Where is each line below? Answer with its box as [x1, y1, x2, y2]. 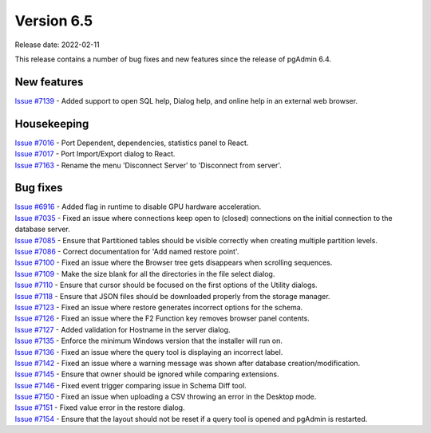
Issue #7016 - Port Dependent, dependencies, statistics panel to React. [14, 138, 249, 148]
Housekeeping [14, 116, 89, 131]
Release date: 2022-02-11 [14, 40, 100, 49]
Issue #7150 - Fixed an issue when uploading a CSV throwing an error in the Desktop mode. [14, 392, 317, 402]
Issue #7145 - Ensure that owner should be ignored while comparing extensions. [14, 369, 279, 379]
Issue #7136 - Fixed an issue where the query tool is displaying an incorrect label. [14, 347, 283, 356]
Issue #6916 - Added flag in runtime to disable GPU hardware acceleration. [14, 202, 262, 211]
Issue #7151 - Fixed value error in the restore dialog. [14, 403, 185, 412]
